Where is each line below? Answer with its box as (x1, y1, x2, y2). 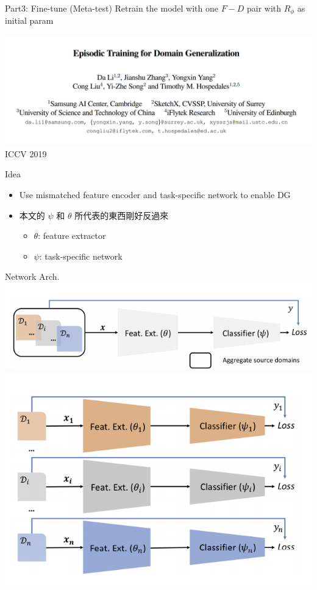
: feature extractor (38, 229, 106, 242)
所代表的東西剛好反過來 (74, 208, 169, 221)
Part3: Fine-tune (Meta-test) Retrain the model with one (5, 2, 218, 14)
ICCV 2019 (5, 147, 47, 160)
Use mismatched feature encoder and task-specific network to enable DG (19, 188, 291, 201)
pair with (247, 2, 282, 14)
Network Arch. (5, 270, 60, 283)
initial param (5, 14, 54, 27)
